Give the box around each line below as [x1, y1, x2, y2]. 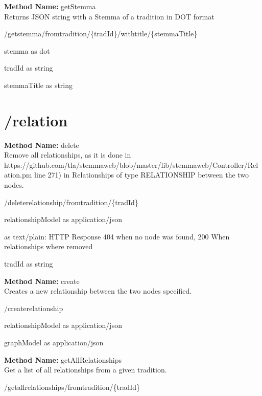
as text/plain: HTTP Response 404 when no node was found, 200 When [4, 231, 230, 241]
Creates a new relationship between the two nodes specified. [4, 285, 192, 296]
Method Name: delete [4, 139, 79, 150]
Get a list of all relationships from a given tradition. [4, 364, 167, 375]
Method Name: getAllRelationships [4, 354, 122, 365]
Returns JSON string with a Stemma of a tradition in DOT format [4, 11, 215, 21]
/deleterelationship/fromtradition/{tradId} [4, 196, 138, 207]
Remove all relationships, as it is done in [4, 149, 131, 160]
